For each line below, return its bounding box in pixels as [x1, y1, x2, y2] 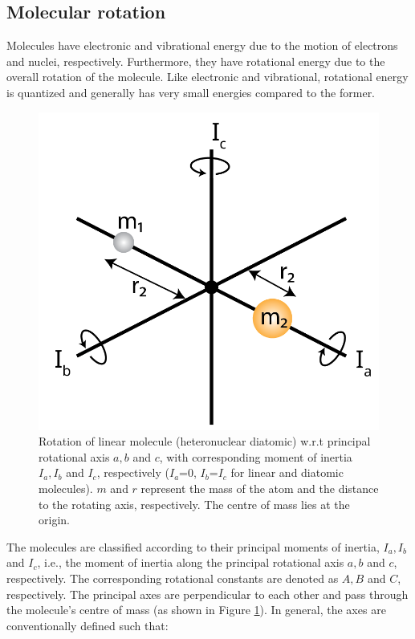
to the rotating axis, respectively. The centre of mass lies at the [39, 495, 350, 512]
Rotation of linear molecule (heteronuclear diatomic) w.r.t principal [39, 433, 371, 450]
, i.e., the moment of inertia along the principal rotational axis [37, 554, 344, 571]
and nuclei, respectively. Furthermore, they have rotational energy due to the [6, 52, 385, 69]
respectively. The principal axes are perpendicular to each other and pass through [6, 585, 409, 602]
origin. [39, 511, 70, 528]
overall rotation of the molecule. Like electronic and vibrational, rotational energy [6, 68, 409, 85]
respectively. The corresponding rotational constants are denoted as [6, 569, 339, 586]
